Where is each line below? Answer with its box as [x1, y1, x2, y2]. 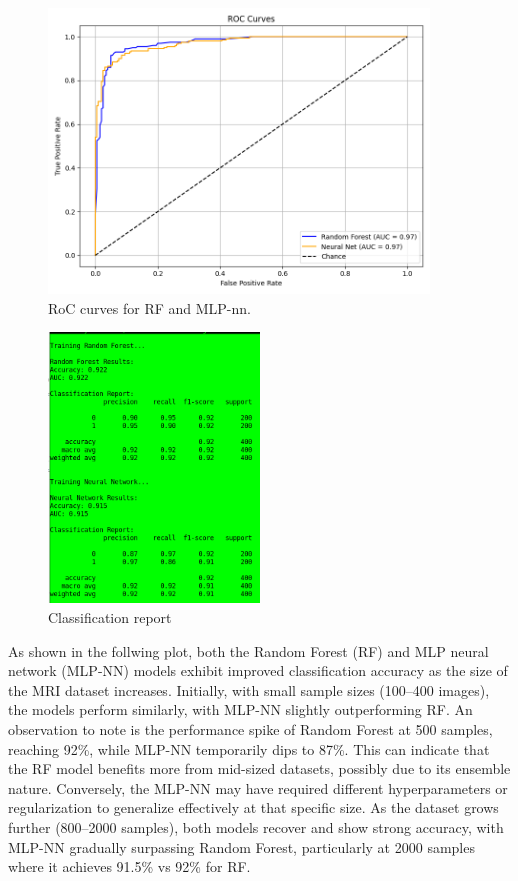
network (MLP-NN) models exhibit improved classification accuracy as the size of [8, 660, 508, 681]
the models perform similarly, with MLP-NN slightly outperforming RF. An [8, 699, 473, 720]
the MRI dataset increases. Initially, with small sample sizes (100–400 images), [8, 679, 490, 700]
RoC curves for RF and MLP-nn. [48, 297, 251, 318]
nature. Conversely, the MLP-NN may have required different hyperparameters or [8, 777, 508, 798]
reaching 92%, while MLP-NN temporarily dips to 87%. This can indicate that [8, 738, 490, 759]
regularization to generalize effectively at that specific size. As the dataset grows [8, 797, 499, 818]
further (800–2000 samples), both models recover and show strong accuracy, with [8, 817, 504, 837]
